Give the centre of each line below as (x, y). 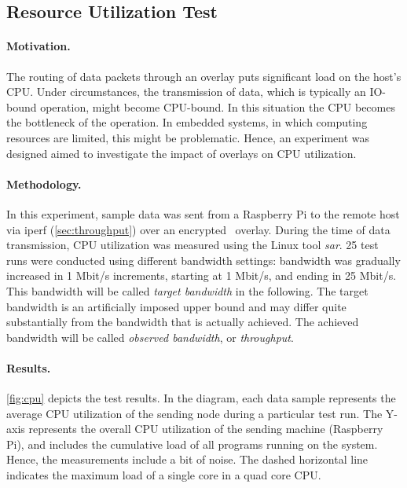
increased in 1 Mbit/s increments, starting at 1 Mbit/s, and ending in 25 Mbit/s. (202, 275)
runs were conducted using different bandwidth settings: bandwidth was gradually (203, 260)
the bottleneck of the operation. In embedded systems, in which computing (187, 122)
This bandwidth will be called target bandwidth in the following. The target (187, 290)
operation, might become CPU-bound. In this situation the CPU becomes (218, 106)
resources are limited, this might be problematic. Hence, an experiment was (188, 137)
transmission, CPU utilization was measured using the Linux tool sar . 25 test (192, 245)
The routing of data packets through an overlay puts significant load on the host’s (204, 76)
